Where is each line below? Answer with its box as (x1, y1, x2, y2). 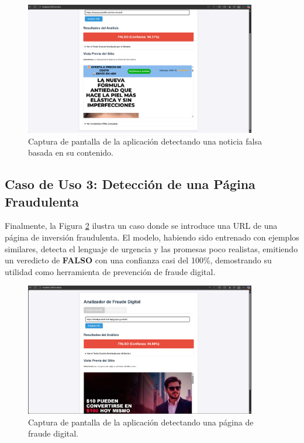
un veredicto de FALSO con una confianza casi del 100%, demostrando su (5, 254, 272, 266)
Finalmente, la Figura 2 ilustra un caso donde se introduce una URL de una (5, 219, 278, 232)
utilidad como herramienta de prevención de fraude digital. (5, 265, 216, 277)
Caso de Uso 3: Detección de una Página (5, 175, 255, 193)
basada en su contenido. (28, 146, 113, 159)
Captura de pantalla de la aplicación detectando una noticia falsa (28, 135, 262, 147)
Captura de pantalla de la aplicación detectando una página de (28, 415, 254, 428)
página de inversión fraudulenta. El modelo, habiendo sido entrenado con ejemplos (5, 231, 299, 243)
